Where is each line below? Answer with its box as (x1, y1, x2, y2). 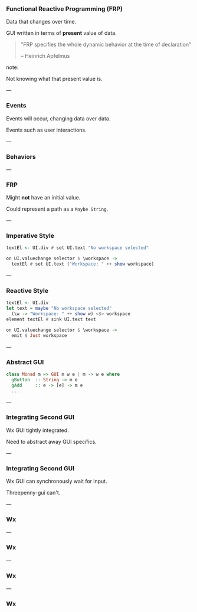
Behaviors (6, 152, 37, 161)
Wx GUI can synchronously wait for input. (6, 477, 107, 485)
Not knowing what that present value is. (6, 76, 103, 83)
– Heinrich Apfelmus (20, 53, 70, 60)
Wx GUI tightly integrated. (6, 427, 69, 434)
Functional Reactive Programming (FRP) (6, 5, 123, 13)
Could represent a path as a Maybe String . (6, 205, 109, 212)
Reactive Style (6, 287, 49, 295)
